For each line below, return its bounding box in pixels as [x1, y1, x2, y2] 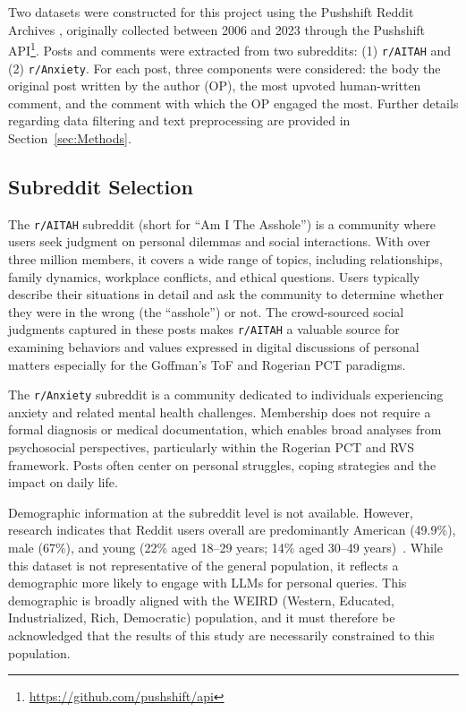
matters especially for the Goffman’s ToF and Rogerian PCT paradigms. [8, 355, 406, 373]
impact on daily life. [8, 473, 118, 492]
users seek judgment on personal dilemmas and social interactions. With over [8, 232, 431, 251]
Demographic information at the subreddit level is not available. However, [8, 502, 413, 521]
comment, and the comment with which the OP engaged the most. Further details [8, 93, 459, 112]
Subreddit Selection [8, 172, 193, 200]
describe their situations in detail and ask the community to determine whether [8, 285, 444, 304]
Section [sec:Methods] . [8, 128, 131, 147]
